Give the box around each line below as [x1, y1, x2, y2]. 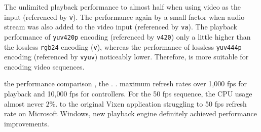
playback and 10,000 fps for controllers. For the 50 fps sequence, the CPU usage [4, 88, 252, 99]
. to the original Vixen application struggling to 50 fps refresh [55, 98, 247, 109]
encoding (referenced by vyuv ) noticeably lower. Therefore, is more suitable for [4, 51, 249, 62]
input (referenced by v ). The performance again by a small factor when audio [4, 11, 245, 22]
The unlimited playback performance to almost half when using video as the [4, 2, 241, 12]
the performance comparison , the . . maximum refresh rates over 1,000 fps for [4, 78, 247, 89]
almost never [4, 98, 44, 109]
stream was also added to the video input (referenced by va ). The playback [4, 21, 237, 32]
